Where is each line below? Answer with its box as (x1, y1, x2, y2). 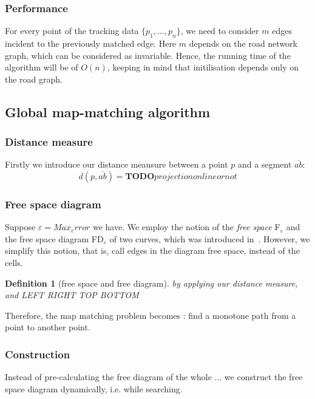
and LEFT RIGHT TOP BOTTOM (5, 288, 139, 301)
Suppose (5, 220, 36, 233)
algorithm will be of (5, 61, 78, 73)
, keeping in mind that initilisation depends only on (107, 61, 299, 73)
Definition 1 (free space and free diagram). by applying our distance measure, (5, 276, 298, 289)
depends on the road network (189, 37, 297, 50)
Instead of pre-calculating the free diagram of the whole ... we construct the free (5, 370, 303, 383)
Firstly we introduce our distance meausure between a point (5, 158, 228, 171)
